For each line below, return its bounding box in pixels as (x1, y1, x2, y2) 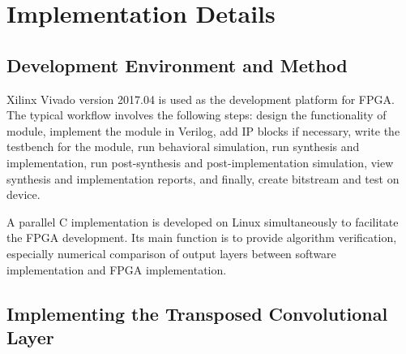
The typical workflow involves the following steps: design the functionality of (6, 106, 387, 123)
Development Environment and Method (6, 52, 348, 77)
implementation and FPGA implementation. (6, 261, 227, 278)
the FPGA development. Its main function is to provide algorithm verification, (6, 229, 397, 246)
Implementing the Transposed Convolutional (6, 300, 388, 326)
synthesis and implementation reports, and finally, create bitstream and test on (6, 170, 400, 187)
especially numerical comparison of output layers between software (6, 244, 336, 261)
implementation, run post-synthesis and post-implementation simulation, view (6, 153, 394, 171)
